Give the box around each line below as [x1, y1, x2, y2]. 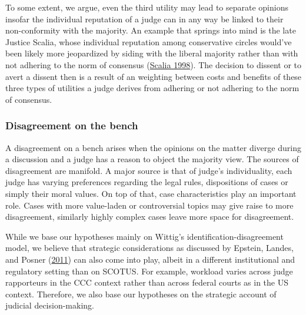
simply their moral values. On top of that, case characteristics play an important [5, 187, 297, 199]
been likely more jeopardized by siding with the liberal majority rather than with [5, 47, 298, 59]
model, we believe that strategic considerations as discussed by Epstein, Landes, [5, 242, 294, 254]
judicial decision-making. [5, 299, 94, 311]
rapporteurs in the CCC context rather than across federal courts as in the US [5, 276, 288, 289]
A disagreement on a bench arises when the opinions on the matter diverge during [5, 141, 301, 153]
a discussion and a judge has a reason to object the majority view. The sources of [5, 153, 299, 165]
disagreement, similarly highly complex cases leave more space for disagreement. [5, 210, 294, 223]
